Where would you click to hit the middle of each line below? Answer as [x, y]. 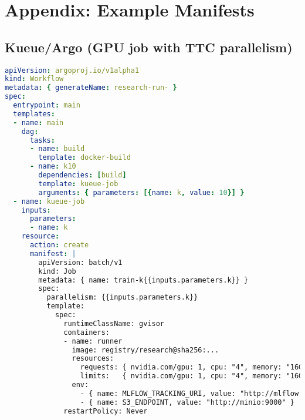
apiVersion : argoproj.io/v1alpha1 [72, 70]
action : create [59, 245]
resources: [93, 359]
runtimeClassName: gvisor [114, 323]
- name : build [57, 149]
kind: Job [57, 271]
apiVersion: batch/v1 [80, 262]
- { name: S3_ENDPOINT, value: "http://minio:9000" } [187, 402]
